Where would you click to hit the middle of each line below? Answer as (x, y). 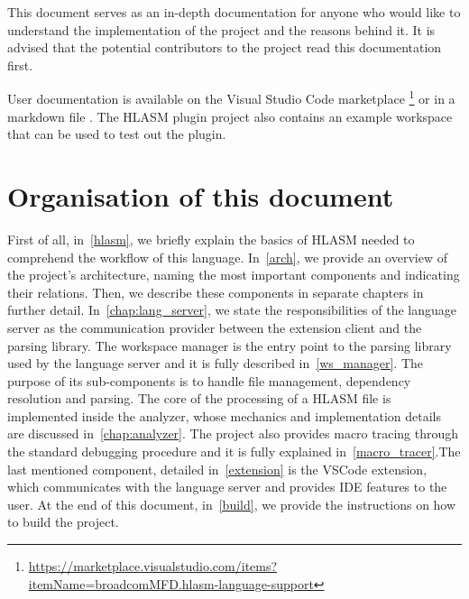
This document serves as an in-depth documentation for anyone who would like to (234, 12)
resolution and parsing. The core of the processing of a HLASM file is (199, 398)
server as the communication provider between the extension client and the (215, 327)
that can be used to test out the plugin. (117, 134)
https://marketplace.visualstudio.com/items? (153, 566)
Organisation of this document (201, 196)
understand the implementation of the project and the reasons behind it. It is (221, 29)
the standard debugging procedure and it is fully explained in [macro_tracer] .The (234, 452)
